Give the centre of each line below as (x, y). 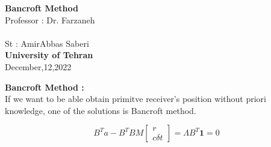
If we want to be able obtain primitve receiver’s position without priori (135, 99)
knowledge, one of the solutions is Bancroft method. (101, 110)
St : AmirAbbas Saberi (47, 43)
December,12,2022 (38, 66)
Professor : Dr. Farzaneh (50, 19)
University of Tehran (49, 55)
